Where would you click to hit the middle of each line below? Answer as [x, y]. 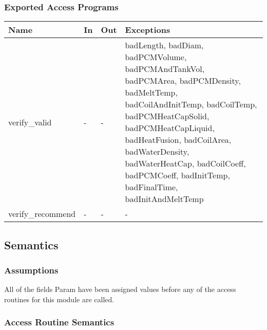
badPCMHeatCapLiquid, [170, 128]
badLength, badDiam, [164, 45]
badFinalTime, [151, 187]
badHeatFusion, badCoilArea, [178, 140]
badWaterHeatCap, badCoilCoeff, [185, 163]
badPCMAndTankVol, [165, 69]
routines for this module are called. [59, 299]
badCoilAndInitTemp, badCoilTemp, [191, 104]
